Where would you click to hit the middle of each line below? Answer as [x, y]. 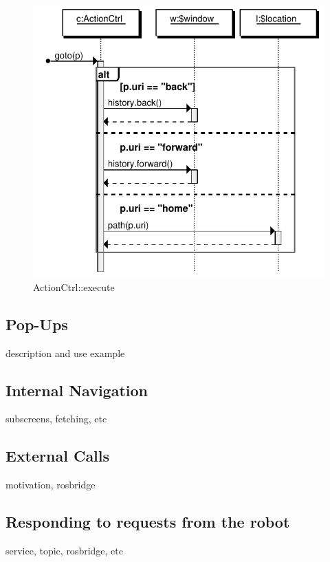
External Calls [58, 456]
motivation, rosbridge [51, 485]
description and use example [65, 353]
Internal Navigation [77, 390]
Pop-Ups [37, 324]
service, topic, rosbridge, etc [64, 551]
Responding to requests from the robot [148, 522]
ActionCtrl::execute [74, 287]
